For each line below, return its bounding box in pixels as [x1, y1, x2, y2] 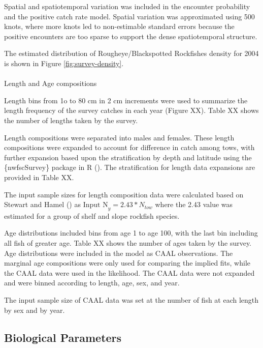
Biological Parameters [4, 329, 122, 345]
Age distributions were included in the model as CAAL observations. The [4, 247, 233, 258]
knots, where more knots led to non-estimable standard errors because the [4, 21, 235, 32]
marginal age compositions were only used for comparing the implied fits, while [4, 257, 251, 268]
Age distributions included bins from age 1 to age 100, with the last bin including [4, 227, 258, 238]
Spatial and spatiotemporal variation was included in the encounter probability [4, 1, 250, 11]
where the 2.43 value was [155, 199, 233, 210]
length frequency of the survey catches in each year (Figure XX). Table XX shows [4, 105, 259, 115]
